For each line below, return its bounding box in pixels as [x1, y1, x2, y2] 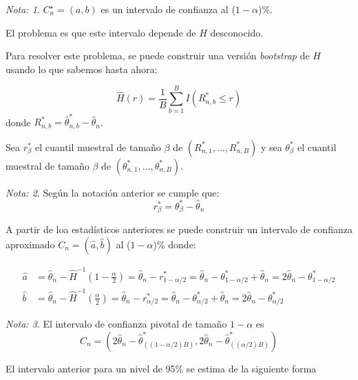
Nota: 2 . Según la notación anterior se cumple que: [6, 185, 220, 199]
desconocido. [210, 25, 264, 39]
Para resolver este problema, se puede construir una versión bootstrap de [6, 48, 310, 63]
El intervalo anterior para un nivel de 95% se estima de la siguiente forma [6, 361, 317, 375]
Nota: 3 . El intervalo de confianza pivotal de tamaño [6, 317, 227, 331]
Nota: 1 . [6, 2, 40, 16]
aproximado [6, 237, 55, 251]
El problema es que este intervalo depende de [6, 25, 196, 39]
